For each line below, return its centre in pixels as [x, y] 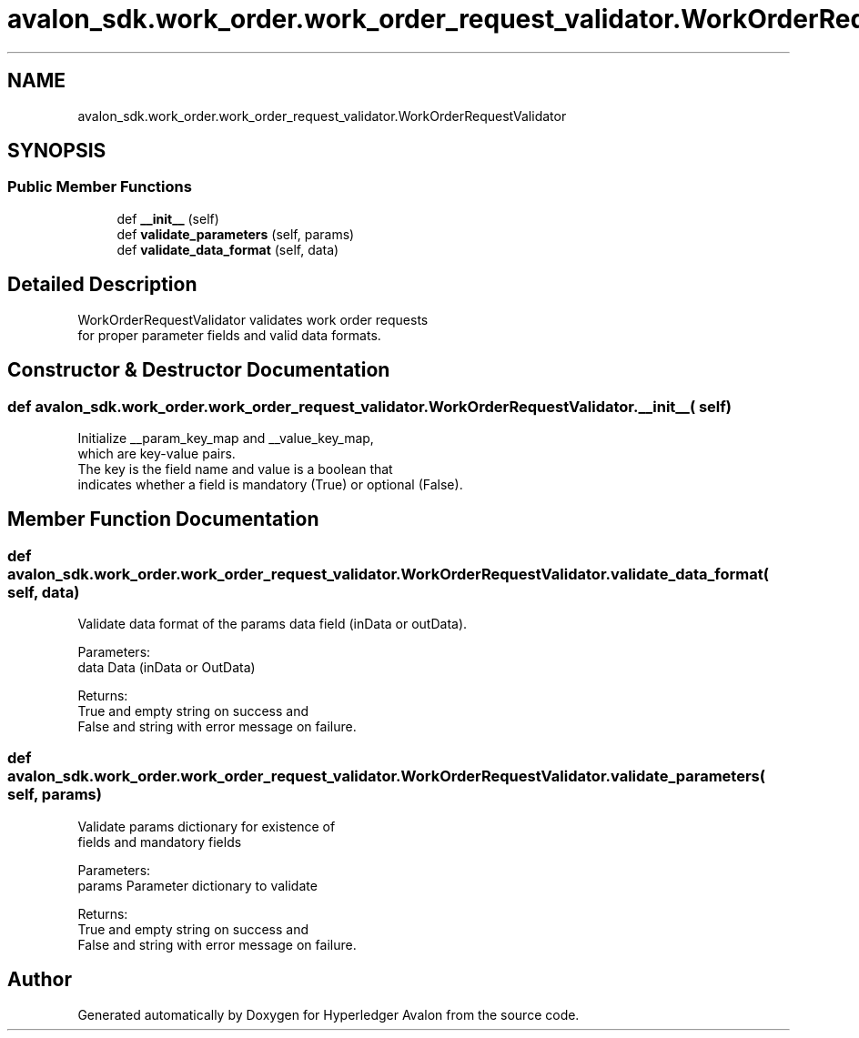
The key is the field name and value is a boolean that [235, 469]
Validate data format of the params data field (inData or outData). [273, 624]
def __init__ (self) [168, 218]
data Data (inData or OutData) [167, 668]
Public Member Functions [100, 187]
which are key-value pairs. [157, 453]
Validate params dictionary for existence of [207, 826]
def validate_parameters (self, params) [236, 234]
